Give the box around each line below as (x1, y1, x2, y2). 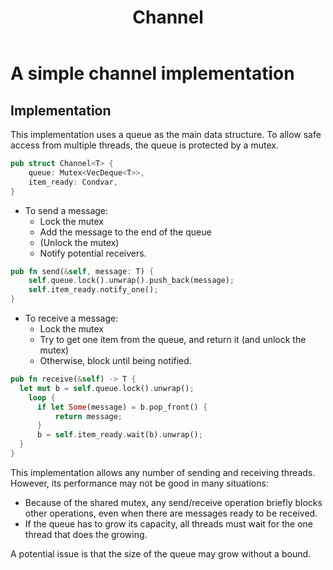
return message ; (54, 411, 123, 421)
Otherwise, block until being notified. (39, 355, 192, 366)
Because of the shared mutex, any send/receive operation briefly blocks (24, 496, 323, 508)
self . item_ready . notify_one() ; (28, 285, 159, 295)
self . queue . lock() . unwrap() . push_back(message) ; (28, 276, 235, 286)
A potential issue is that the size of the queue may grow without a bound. (10, 547, 312, 560)
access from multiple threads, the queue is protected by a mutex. (10, 139, 279, 151)
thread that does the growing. (24, 528, 148, 540)
